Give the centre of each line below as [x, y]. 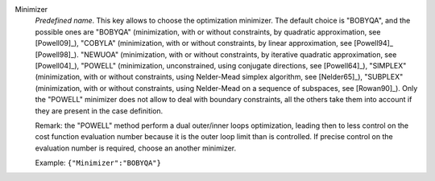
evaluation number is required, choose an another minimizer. [136, 148]
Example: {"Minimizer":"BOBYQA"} [98, 163]
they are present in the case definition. [99, 111]
